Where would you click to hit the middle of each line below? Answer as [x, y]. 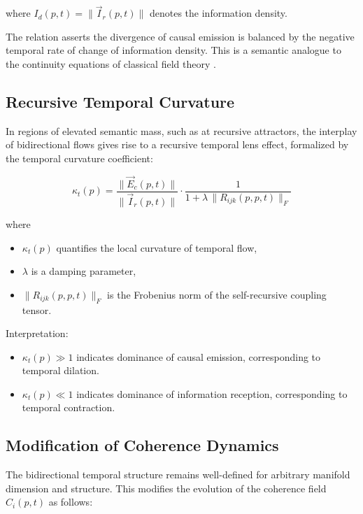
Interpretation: [37, 333]
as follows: [71, 502]
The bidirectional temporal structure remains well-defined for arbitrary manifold [178, 474]
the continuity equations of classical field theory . [111, 64]
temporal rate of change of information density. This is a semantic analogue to [173, 50]
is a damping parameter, [84, 271]
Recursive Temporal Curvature [120, 101]
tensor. [37, 309]
